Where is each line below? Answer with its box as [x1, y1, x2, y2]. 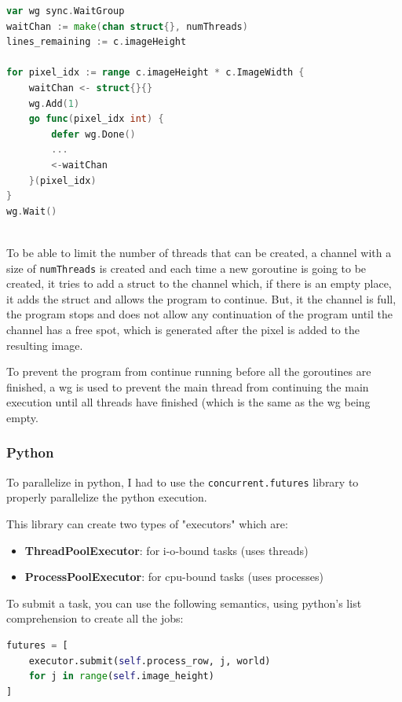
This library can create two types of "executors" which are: [6, 515, 288, 531]
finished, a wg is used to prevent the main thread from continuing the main [6, 378, 369, 395]
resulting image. [6, 336, 83, 353]
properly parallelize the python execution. [6, 489, 207, 505]
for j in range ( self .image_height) [28, 671, 214, 682]
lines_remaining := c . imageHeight [6, 36, 187, 48]
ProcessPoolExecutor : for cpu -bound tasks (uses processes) [24, 568, 323, 585]
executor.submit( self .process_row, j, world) [28, 655, 271, 667]
